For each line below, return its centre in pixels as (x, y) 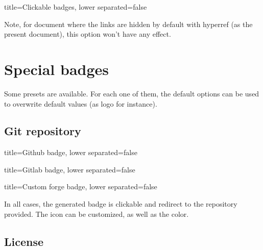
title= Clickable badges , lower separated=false (76, 7)
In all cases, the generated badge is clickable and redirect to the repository (121, 204)
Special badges (56, 69)
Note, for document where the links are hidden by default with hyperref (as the (128, 24)
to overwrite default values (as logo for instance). (81, 103)
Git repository (43, 131)
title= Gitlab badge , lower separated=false (70, 169)
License (24, 241)
